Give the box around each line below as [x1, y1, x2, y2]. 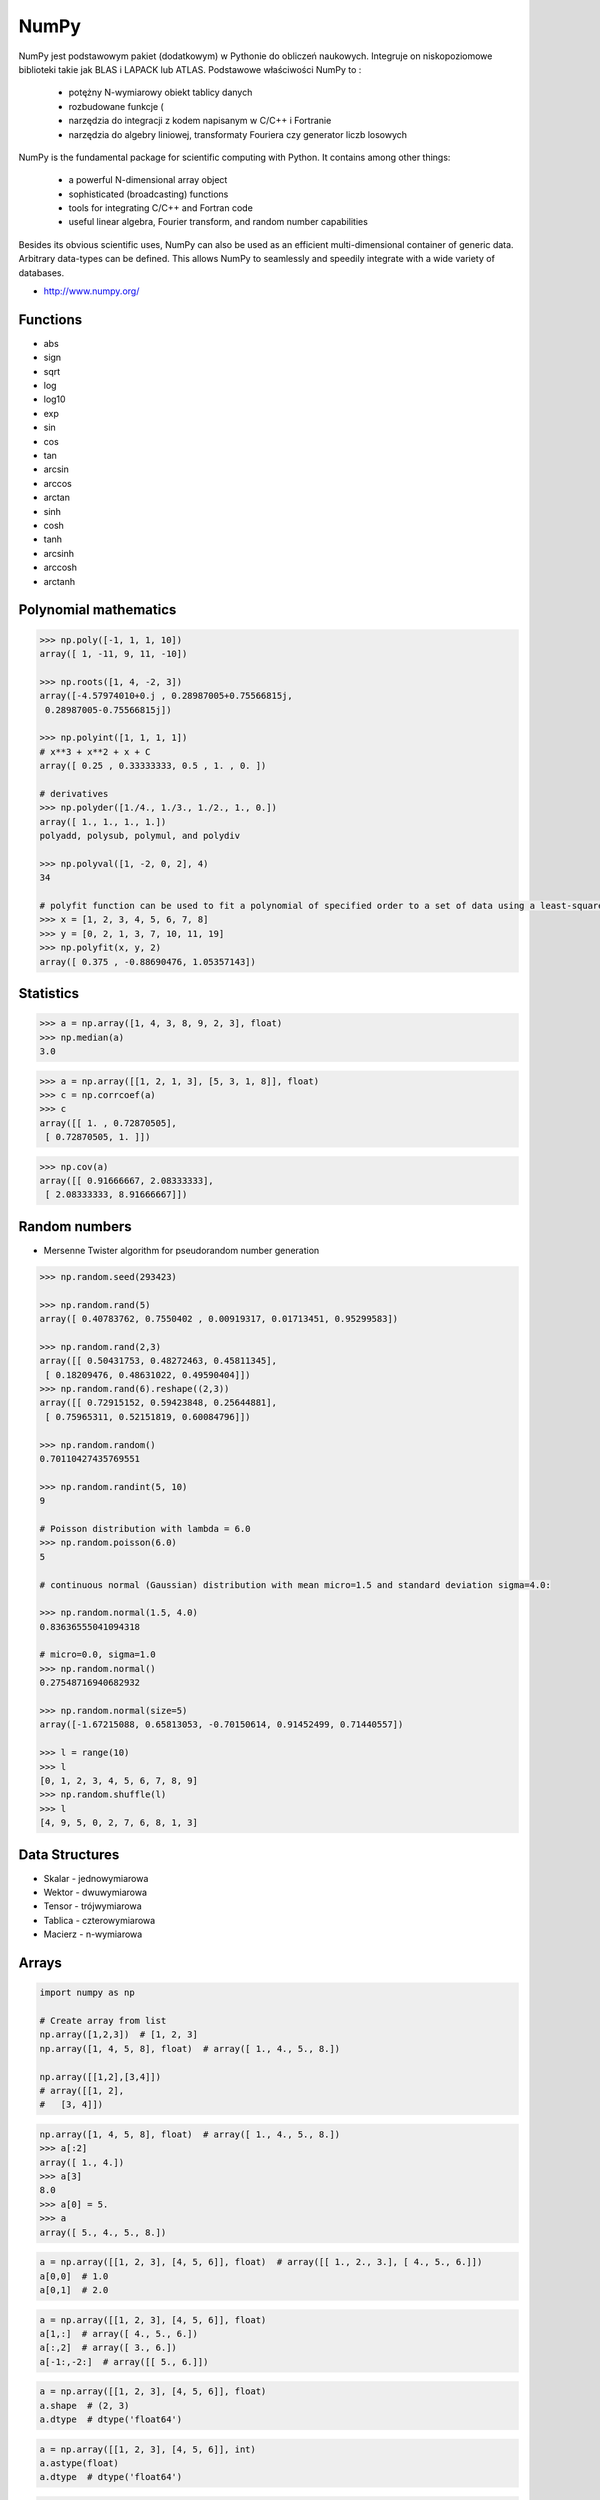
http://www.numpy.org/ [43, 285, 140, 297]
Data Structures [18, 1846, 120, 1863]
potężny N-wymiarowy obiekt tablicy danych [68, 86, 253, 99]
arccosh [43, 561, 77, 574]
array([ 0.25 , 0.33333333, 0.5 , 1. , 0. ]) [39, 760, 267, 772]
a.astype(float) [39, 2458, 120, 2469]
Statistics [18, 985, 80, 1002]
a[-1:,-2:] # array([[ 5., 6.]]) [39, 2356, 209, 2367]
